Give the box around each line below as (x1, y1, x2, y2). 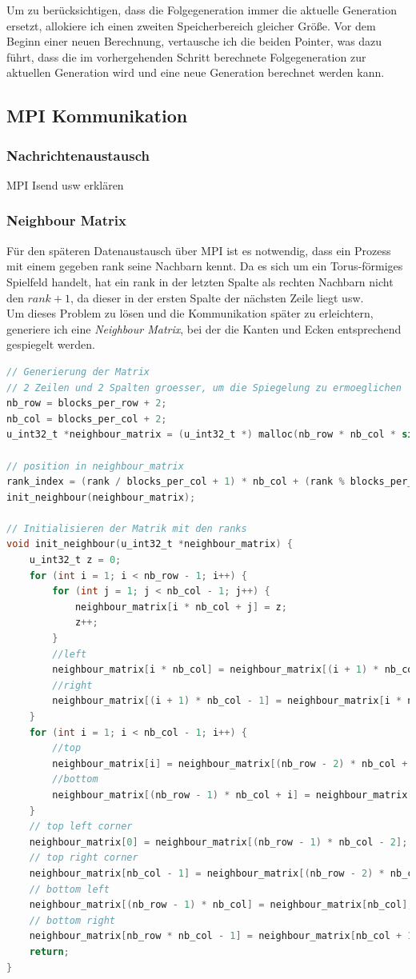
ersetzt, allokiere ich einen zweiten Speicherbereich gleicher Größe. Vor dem (6, 17, 376, 34)
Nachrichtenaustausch (6, 145, 150, 165)
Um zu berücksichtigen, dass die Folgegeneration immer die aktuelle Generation (6, 2, 397, 18)
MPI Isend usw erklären (6, 176, 124, 193)
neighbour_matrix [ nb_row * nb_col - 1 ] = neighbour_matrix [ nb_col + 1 (29, 930, 414, 942)
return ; (29, 945, 70, 957)
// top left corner (29, 821, 133, 833)
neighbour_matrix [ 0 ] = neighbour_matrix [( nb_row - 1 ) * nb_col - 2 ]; (29, 836, 408, 848)
